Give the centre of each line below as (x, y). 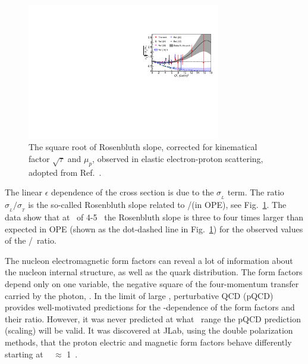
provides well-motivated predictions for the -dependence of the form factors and (150, 307)
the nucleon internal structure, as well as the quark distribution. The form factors (154, 272)
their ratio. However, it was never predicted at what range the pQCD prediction (153, 318)
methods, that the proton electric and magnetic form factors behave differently (148, 342)
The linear (24, 192)
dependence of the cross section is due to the (133, 192)
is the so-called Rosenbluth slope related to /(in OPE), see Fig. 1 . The (157, 205)
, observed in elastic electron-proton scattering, (178, 158)
